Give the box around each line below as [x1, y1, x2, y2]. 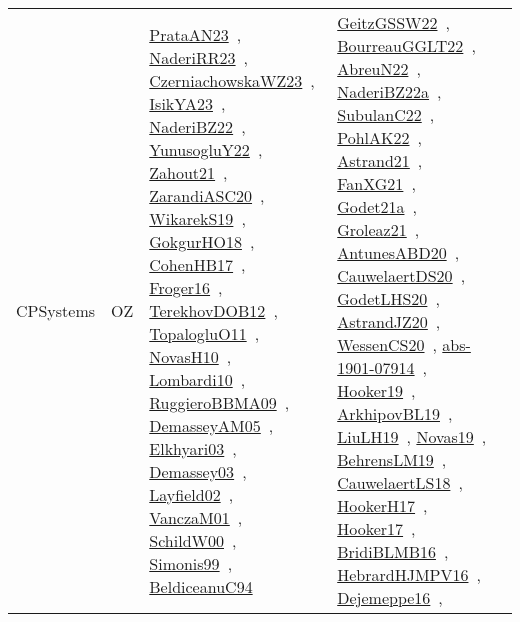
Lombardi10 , [149, 367, 246, 391]
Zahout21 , [149, 160, 228, 184]
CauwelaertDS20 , [337, 264, 466, 287]
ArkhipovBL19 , [337, 402, 453, 425]
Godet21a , [337, 195, 417, 218]
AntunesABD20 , [337, 241, 460, 264]
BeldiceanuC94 [149, 574, 253, 598]
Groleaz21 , [337, 218, 420, 241]
